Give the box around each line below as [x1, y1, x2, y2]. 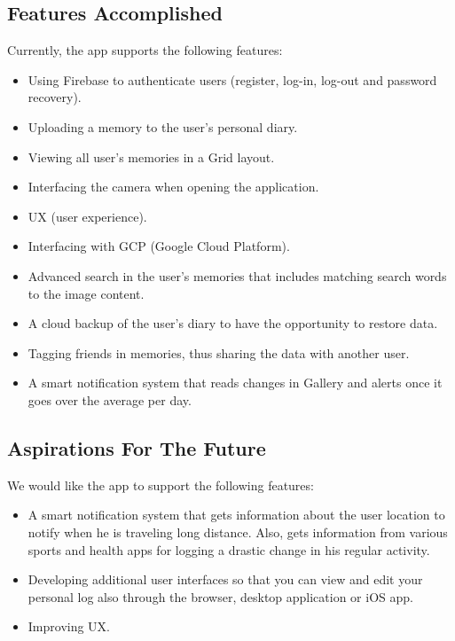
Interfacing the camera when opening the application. [27, 177, 319, 196]
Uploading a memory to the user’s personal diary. [27, 117, 298, 136]
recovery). [27, 88, 82, 106]
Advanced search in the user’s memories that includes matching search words [27, 266, 447, 285]
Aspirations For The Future [7, 434, 266, 461]
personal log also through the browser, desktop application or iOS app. [27, 587, 413, 606]
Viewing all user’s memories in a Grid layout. [27, 147, 275, 166]
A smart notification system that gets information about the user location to [27, 505, 445, 524]
